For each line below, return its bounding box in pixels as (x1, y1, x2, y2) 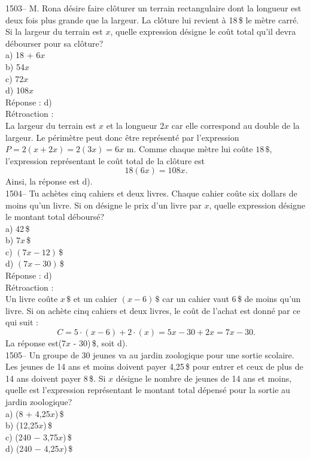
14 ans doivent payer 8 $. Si (5, 372, 106, 384)
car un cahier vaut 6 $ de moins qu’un (162, 292, 301, 305)
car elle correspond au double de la (171, 119, 300, 131)
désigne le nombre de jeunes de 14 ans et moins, (116, 372, 292, 384)
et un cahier (73, 292, 117, 305)
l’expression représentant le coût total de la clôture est (5, 154, 205, 167)
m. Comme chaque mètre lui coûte (126, 143, 253, 155)
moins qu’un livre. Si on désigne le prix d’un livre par (5, 198, 202, 211)
